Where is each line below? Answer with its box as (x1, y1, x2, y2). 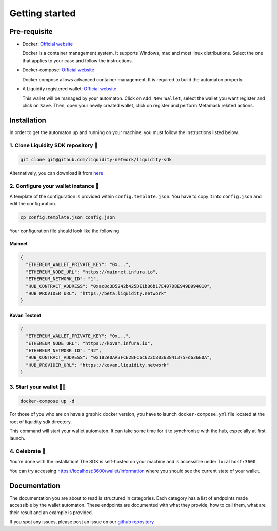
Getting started (9, 8, 76, 19)
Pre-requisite (9, 27, 53, 36)
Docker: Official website (22, 41, 73, 47)
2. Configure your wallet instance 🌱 (9, 183, 100, 189)
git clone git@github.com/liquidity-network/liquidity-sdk (20, 157, 172, 163)
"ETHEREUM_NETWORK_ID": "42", (26, 347, 102, 353)
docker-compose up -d (20, 398, 75, 404)
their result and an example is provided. (9, 509, 93, 516)
